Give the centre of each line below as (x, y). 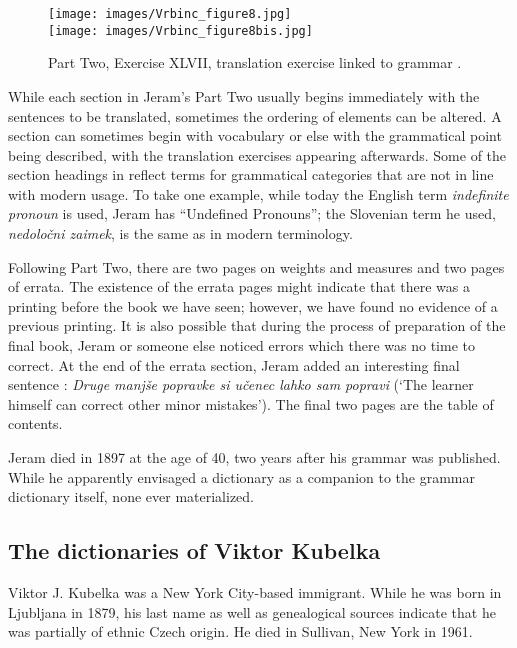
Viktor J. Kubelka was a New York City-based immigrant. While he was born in (255, 591)
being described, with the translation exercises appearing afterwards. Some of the (257, 154)
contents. (35, 423)
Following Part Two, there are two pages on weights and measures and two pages (256, 266)
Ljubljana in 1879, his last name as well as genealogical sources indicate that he (252, 611)
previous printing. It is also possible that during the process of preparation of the (257, 325)
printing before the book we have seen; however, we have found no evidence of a (253, 305)
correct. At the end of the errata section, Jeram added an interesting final (234, 364)
